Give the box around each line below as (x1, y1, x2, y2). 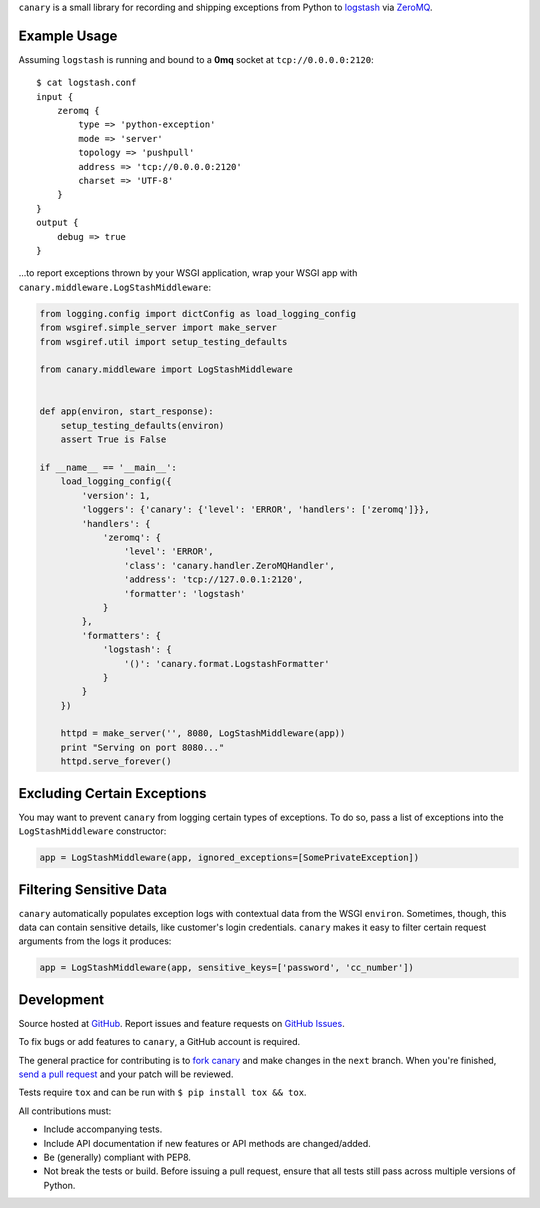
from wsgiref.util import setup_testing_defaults (39, 336, 288, 347)
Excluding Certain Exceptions (18, 785, 207, 802)
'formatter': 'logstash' (123, 588, 246, 599)
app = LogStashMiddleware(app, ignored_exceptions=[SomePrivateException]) (39, 852, 420, 864)
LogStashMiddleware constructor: (18, 825, 167, 837)
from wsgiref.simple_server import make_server (39, 322, 277, 334)
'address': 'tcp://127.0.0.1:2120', (123, 574, 304, 585)
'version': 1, (81, 490, 151, 501)
